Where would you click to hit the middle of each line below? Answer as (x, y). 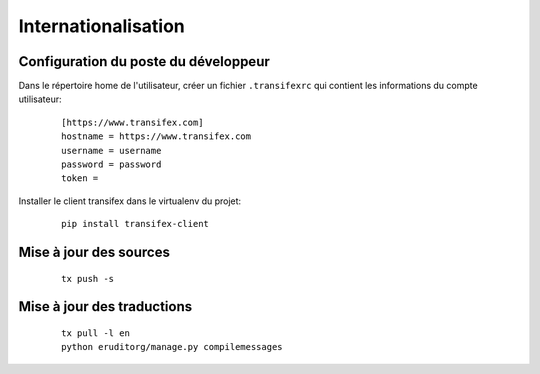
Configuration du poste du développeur (144, 61)
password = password (111, 164)
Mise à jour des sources (94, 252)
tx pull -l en (95, 333)
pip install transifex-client (135, 224)
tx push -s (88, 278)
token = (80, 178)
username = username (111, 150)
